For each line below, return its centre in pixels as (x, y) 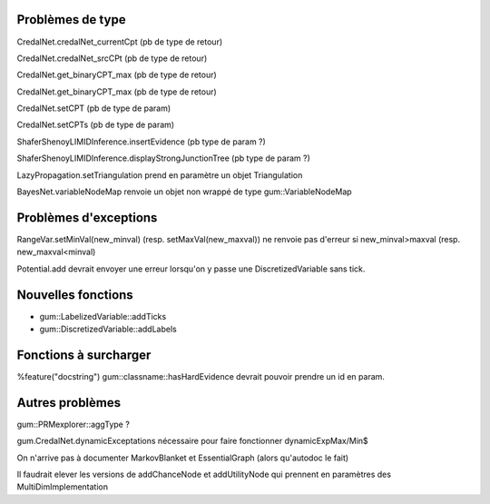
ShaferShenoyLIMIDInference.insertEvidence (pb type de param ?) (142, 142)
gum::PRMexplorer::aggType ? (73, 424)
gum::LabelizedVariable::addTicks (103, 316)
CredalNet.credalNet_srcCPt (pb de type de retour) (112, 58)
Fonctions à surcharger (84, 355)
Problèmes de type (71, 20)
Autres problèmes (69, 403)
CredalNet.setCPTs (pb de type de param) (96, 125)
